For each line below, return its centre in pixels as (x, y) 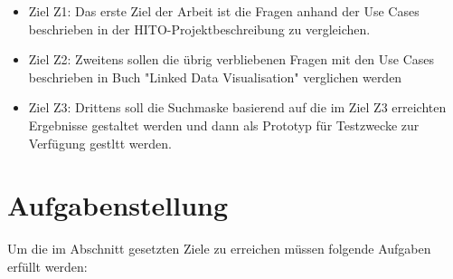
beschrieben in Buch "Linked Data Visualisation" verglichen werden (215, 77)
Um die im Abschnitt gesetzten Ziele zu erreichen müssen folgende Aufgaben (219, 249)
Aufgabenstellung (118, 205)
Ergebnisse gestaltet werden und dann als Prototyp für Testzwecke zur (224, 125)
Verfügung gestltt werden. (100, 143)
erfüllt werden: (47, 266)
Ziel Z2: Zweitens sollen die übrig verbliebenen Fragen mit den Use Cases (231, 59)
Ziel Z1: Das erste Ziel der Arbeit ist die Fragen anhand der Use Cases (224, 11)
